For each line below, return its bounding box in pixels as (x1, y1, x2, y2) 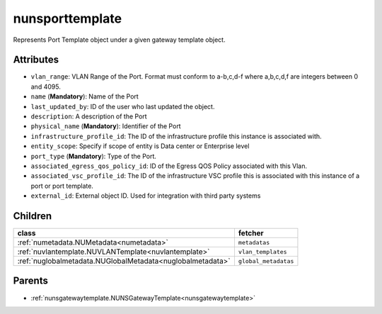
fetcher (238, 228, 265, 238)
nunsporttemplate (13, 11, 122, 26)
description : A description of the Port (30, 112, 148, 120)
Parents (13, 275, 49, 287)
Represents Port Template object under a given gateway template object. (13, 35, 226, 44)
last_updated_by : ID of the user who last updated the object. (30, 102, 215, 111)
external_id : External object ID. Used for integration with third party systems (30, 191, 261, 200)
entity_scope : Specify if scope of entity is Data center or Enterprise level (30, 142, 250, 150)
